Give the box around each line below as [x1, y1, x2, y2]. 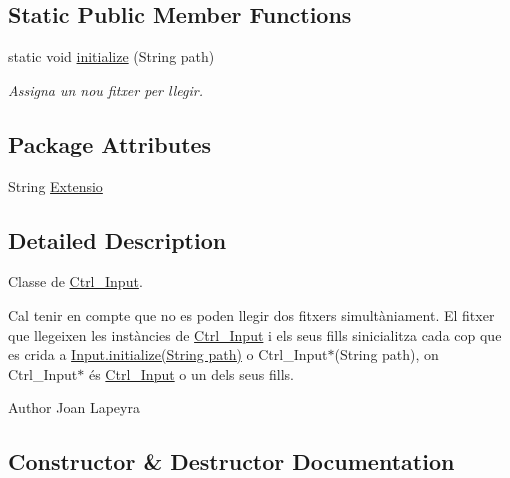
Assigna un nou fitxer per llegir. [8, 79, 203, 100]
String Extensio [8, 175, 103, 196]
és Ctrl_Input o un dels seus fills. [88, 363, 294, 384]
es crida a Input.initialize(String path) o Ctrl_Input [8, 344, 328, 365]
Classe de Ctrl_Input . [8, 271, 143, 292]
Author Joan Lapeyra [8, 397, 140, 418]
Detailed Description [8, 224, 227, 255]
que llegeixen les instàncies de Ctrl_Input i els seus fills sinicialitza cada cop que [8, 324, 502, 345]
